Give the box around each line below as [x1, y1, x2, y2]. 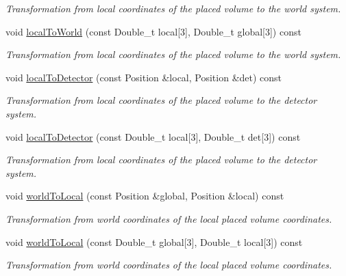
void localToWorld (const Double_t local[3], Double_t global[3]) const [5, 24, 301, 38]
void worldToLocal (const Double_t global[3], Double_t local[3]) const [5, 234, 303, 249]
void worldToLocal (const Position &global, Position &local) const [5, 189, 284, 203]
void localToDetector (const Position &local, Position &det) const [5, 70, 282, 84]
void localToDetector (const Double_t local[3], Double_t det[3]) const [5, 129, 301, 143]
